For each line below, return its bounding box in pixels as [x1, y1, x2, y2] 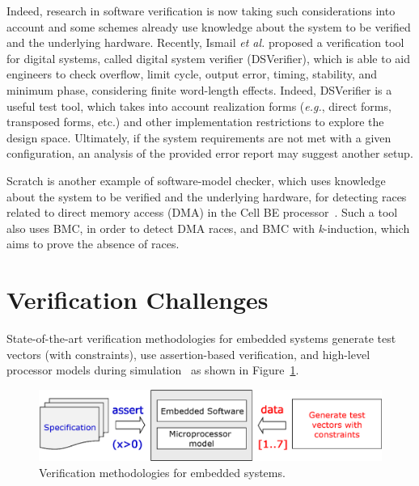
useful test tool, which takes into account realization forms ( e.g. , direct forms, [6, 97, 391, 114]
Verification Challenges [6, 283, 269, 316]
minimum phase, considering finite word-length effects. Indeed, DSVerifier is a [6, 81, 392, 98]
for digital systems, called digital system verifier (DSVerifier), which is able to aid [6, 49, 411, 66]
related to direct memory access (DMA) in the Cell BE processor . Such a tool [6, 204, 398, 221]
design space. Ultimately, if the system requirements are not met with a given [6, 129, 391, 146]
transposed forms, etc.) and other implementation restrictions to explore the [6, 113, 384, 130]
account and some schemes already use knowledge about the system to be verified [6, 18, 411, 35]
